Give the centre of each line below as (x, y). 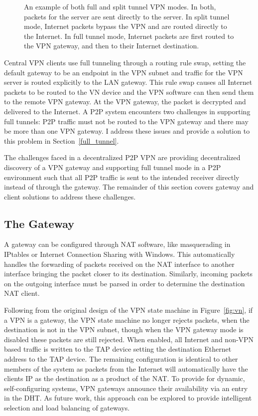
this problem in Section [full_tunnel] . (62, 140)
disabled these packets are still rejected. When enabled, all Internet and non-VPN (129, 339)
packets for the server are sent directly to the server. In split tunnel (127, 16)
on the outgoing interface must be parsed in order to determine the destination (125, 283)
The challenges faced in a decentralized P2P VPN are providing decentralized (122, 157)
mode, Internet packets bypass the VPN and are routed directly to (126, 26)
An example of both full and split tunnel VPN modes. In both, (120, 6)
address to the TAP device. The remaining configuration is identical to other (121, 359)
